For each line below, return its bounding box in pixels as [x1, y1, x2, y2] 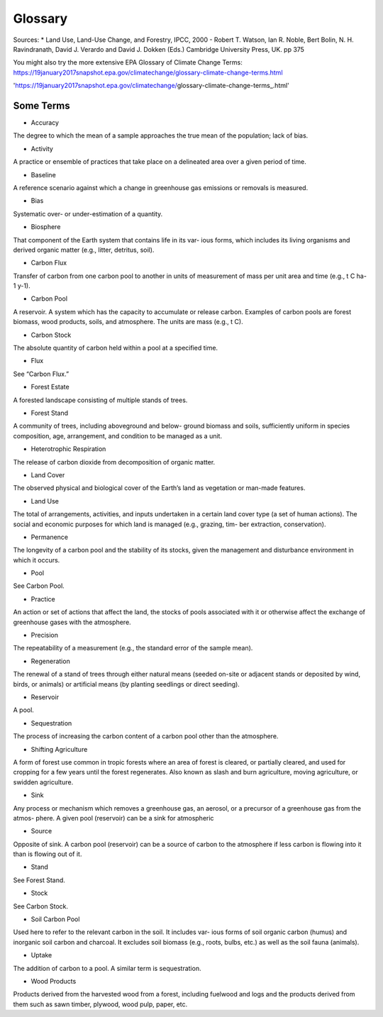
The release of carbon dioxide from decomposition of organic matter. [13, 457, 216, 466]
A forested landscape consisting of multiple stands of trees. [13, 396, 188, 404]
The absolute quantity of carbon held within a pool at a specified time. [13, 344, 218, 352]
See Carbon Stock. [13, 901, 69, 911]
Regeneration [30, 657, 70, 665]
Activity [30, 144, 53, 152]
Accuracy [30, 118, 60, 127]
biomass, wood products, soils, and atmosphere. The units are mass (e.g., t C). [13, 318, 244, 326]
